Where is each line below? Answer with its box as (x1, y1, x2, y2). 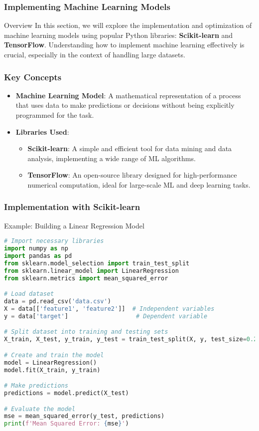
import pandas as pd (4, 252, 72, 260)
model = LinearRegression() (4, 359, 97, 366)
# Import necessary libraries (4, 237, 104, 245)
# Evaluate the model (4, 405, 76, 413)
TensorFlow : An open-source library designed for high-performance (27, 170, 237, 180)
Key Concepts (4, 70, 62, 83)
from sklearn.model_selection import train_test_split (4, 260, 190, 267)
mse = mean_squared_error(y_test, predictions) (4, 413, 165, 420)
